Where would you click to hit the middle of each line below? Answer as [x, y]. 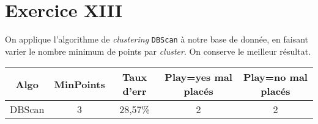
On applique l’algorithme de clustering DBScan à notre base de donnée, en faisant [157, 39]
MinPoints [79, 84]
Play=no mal [275, 77]
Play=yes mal [198, 77]
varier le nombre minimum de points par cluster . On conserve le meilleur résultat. [158, 51]
